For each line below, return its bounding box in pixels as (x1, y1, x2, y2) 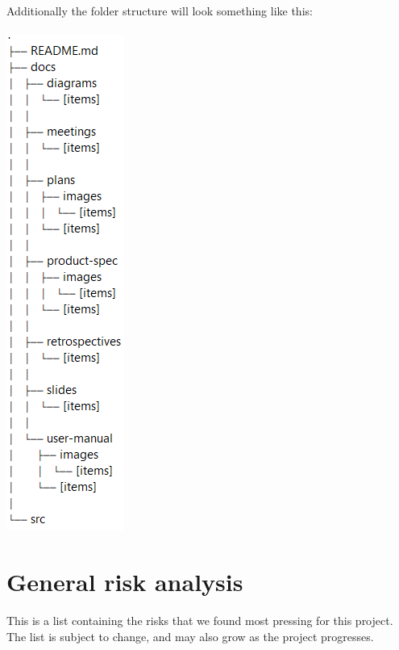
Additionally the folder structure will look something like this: (6, 2, 313, 19)
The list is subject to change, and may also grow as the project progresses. (6, 627, 374, 644)
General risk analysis (6, 564, 243, 598)
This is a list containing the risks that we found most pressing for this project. (6, 611, 393, 628)
